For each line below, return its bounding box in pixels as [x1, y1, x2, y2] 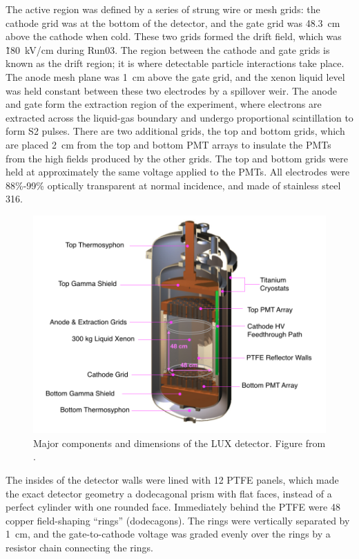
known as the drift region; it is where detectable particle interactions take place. [6, 56, 345, 70]
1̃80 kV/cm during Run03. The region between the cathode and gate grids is [6, 42, 330, 57]
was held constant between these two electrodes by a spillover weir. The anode [6, 83, 337, 97]
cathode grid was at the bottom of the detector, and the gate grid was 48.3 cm [6, 15, 340, 30]
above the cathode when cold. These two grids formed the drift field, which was [6, 29, 342, 44]
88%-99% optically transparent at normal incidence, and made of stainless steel [6, 178, 341, 192]
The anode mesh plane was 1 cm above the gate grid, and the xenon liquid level [6, 69, 345, 84]
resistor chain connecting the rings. [6, 540, 153, 555]
